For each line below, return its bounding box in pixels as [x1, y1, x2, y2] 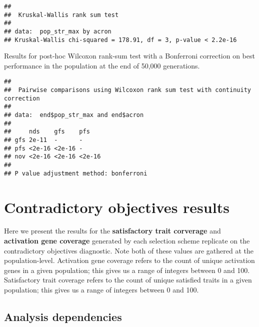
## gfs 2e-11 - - [4, 136, 83, 144]
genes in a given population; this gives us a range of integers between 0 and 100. [4, 264, 250, 275]
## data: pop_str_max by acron [4, 27, 111, 35]
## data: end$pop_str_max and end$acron [4, 111, 144, 119]
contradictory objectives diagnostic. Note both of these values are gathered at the [4, 245, 253, 255]
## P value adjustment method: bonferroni [4, 169, 147, 177]
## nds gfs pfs [4, 128, 90, 135]
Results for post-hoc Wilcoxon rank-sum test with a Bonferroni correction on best [4, 50, 255, 61]
